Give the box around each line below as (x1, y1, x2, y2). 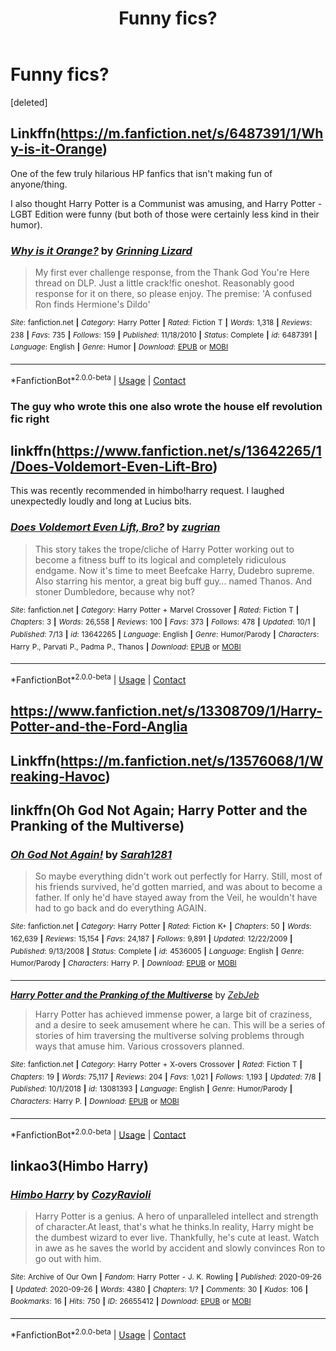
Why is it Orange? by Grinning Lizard (10, 243, 193, 257)
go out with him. (34, 1253, 102, 1265)
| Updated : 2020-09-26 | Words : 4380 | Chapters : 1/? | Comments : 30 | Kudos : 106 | (10, 1284, 308, 1294)
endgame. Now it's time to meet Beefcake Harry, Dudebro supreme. (34, 564, 315, 576)
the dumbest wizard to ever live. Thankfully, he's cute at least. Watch (34, 1232, 320, 1244)
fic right (10, 412, 50, 426)
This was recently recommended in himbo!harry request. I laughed (10, 485, 285, 497)
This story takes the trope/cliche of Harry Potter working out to (34, 543, 295, 555)
